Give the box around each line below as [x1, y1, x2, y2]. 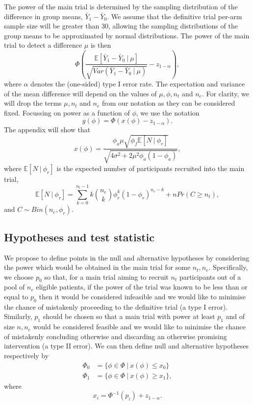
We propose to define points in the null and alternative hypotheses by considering [4, 252, 250, 262]
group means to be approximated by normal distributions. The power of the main [4, 30, 250, 40]
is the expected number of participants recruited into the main [56, 163, 245, 173]
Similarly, [4, 311, 32, 321]
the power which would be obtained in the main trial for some [4, 262, 191, 272]
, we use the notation [136, 107, 200, 117]
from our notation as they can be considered [102, 98, 235, 108]
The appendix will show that [4, 124, 91, 135]
